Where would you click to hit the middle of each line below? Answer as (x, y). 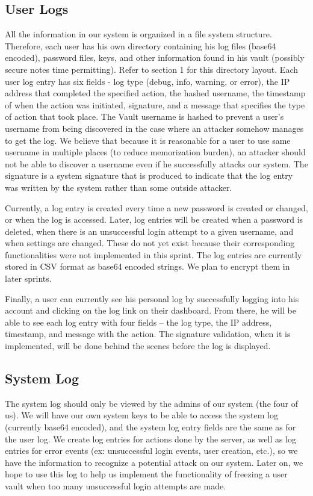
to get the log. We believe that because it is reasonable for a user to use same (148, 140)
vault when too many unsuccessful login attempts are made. (116, 486)
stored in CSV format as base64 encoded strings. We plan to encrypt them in (147, 266)
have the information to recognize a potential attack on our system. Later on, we (154, 462)
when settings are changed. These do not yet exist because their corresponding (150, 243)
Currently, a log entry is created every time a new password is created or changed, (156, 207)
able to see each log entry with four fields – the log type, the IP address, (138, 322)
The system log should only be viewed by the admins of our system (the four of (152, 403)
